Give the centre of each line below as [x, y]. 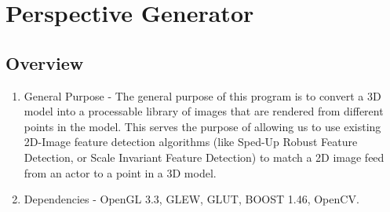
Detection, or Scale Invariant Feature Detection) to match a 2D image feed [204, 157]
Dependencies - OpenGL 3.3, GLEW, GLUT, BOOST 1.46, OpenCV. [191, 199]
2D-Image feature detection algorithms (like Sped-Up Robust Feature [191, 142]
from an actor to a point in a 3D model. [120, 172]
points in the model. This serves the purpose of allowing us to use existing [202, 126]
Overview [45, 62]
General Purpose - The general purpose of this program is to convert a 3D [202, 95]
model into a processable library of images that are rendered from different [204, 111]
